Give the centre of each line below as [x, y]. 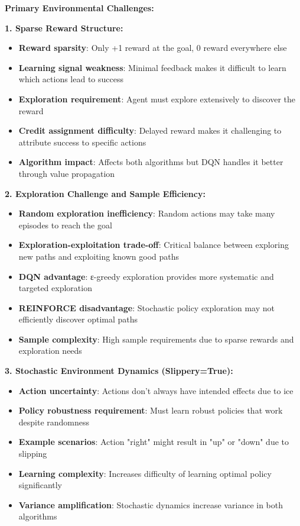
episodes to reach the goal [65, 225]
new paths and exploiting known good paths [99, 256]
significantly [40, 485]
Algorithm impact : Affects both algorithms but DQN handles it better [151, 162]
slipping [33, 454]
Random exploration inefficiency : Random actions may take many [147, 213]
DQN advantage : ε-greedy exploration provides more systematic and [146, 276]
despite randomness [54, 422]
